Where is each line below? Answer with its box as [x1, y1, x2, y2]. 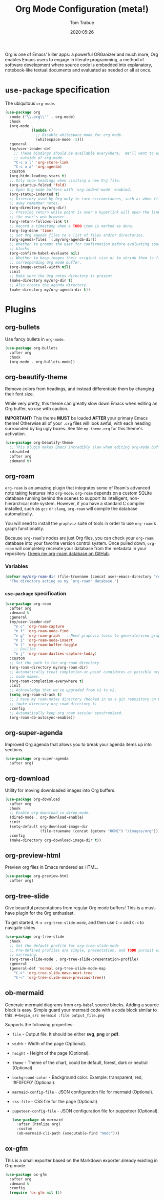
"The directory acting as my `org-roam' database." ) [9, 578, 119, 583]
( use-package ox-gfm [5, 1172, 47, 1177]
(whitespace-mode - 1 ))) [36, 137, 84, 142]
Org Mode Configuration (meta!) [15, 3, 149, 15]
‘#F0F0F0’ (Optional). [12, 1079, 56, 1085]
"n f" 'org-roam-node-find [14, 628, 69, 633]
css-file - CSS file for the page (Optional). [12, 1098, 99, 1104]
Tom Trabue [70, 20, 94, 25]
